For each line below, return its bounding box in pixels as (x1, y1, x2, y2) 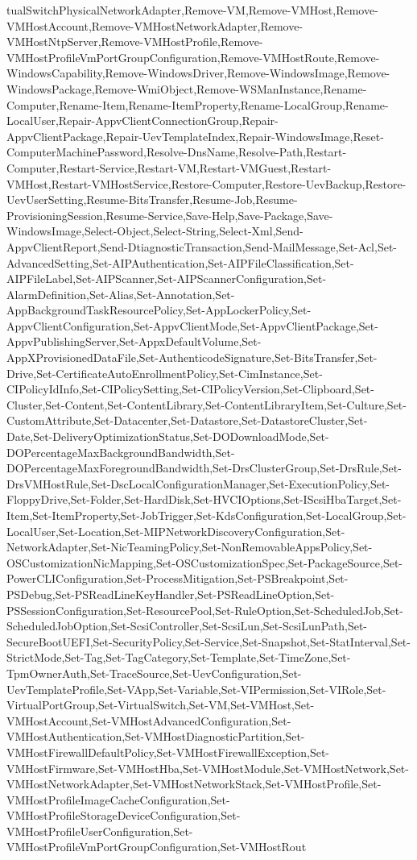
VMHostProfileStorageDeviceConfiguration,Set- (6, 807, 241, 824)
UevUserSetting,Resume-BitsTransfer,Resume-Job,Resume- (6, 191, 298, 208)
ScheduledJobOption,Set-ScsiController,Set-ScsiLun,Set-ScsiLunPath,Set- (6, 617, 367, 634)
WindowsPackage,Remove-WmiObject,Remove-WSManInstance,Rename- (6, 80, 367, 97)
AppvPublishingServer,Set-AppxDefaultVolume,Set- (6, 333, 262, 350)
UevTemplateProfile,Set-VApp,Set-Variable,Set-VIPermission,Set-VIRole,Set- (6, 680, 386, 697)
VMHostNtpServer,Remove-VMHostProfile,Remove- (6, 33, 263, 50)
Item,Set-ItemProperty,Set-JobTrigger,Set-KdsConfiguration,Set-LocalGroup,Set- (6, 507, 407, 523)
